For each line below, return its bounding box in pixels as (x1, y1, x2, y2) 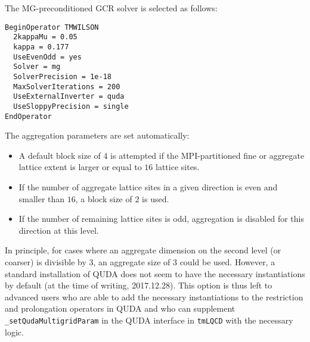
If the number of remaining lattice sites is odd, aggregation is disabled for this (18, 212, 304, 225)
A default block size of (18, 149, 101, 161)
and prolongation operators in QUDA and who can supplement (5, 302, 235, 315)
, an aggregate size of (93, 255, 170, 268)
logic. (5, 325, 24, 338)
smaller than (18, 192, 65, 205)
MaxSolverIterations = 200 (13, 82, 120, 91)
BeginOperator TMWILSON (5, 23, 99, 32)
